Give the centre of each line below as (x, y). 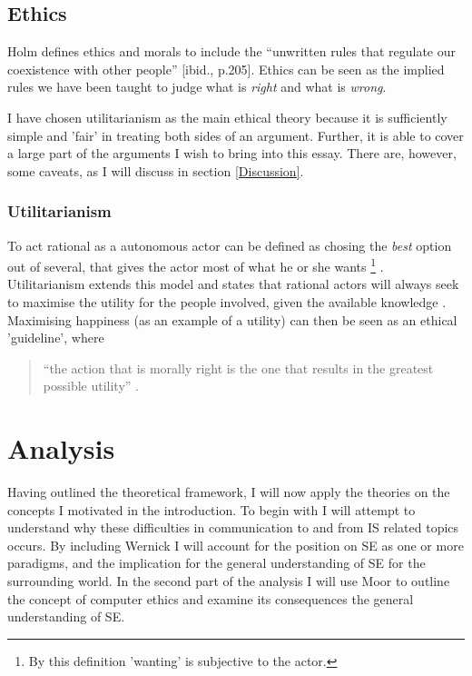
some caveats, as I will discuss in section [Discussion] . (156, 170)
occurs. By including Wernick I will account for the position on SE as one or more (236, 545)
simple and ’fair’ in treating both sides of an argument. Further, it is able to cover (236, 135)
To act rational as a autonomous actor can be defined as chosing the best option (230, 245)
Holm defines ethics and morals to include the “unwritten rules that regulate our (232, 51)
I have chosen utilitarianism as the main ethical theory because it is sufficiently (227, 117)
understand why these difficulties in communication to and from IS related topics (233, 527)
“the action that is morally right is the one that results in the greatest (238, 368)
